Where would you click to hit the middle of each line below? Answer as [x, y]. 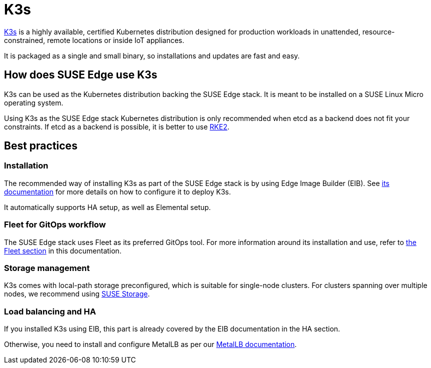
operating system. [34, 102]
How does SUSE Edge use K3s [81, 75]
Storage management [47, 268]
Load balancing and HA [50, 311]
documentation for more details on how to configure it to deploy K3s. [117, 191]
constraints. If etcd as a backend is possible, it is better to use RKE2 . [117, 126]
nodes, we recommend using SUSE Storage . [77, 294]
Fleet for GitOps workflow [55, 225]
